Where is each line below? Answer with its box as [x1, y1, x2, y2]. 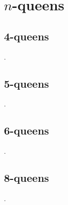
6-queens [4, 123, 49, 138]
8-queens [4, 170, 49, 185]
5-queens [4, 75, 49, 91]
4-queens [4, 28, 49, 43]
